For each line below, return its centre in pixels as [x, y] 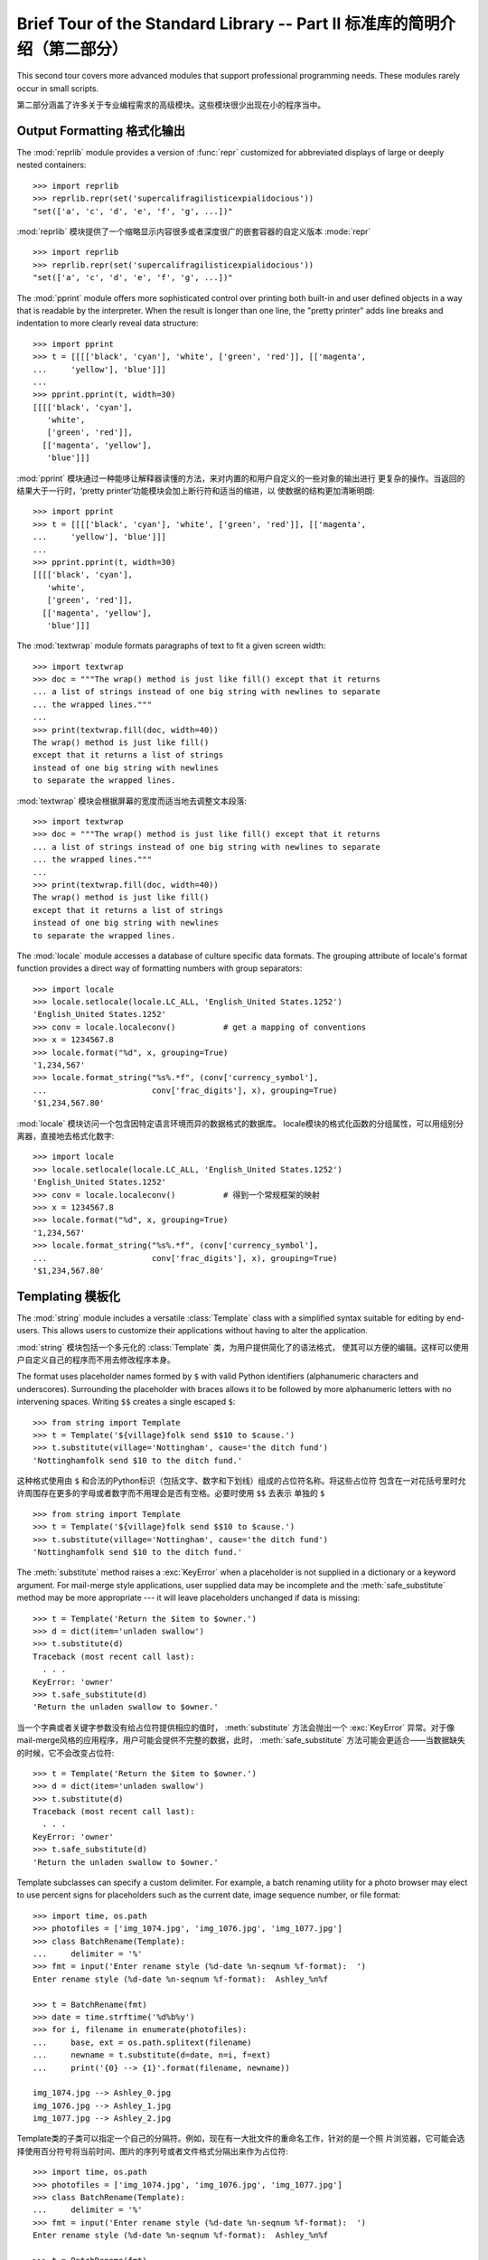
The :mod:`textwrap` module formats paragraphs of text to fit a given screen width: [171, 645]
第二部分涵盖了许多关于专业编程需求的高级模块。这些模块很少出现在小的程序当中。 [171, 105]
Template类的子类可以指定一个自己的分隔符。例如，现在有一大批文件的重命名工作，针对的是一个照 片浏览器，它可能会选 [241, 2139]
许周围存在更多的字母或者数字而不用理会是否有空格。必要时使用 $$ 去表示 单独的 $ [171, 1493]
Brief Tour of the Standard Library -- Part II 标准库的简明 [228, 24]
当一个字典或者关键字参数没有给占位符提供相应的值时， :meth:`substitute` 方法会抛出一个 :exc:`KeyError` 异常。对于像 [236, 1728]
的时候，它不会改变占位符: [66, 1753]
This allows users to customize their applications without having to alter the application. [205, 1331]
